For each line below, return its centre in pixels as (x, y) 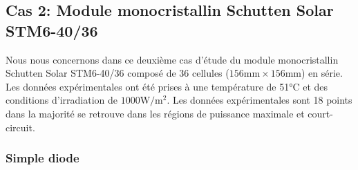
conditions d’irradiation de (62, 100)
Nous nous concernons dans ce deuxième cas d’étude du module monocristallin (172, 59)
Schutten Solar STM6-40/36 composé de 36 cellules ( (117, 73)
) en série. (322, 73)
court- (320, 113)
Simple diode (43, 158)
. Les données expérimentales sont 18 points (260, 100)
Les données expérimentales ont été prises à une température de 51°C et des (167, 86)
